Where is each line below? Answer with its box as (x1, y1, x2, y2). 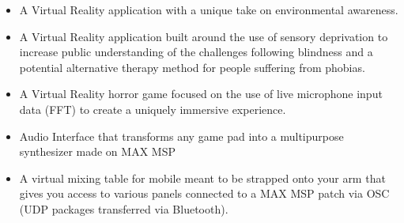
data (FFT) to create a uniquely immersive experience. (19, 100, 286, 117)
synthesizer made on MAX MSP (19, 143, 176, 160)
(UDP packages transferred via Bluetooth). (19, 200, 228, 217)
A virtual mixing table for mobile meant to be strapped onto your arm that (19, 169, 386, 186)
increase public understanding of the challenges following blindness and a (19, 43, 373, 60)
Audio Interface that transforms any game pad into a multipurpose (19, 127, 344, 144)
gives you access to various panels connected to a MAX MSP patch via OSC (19, 185, 390, 202)
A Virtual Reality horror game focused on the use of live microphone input (19, 85, 383, 102)
